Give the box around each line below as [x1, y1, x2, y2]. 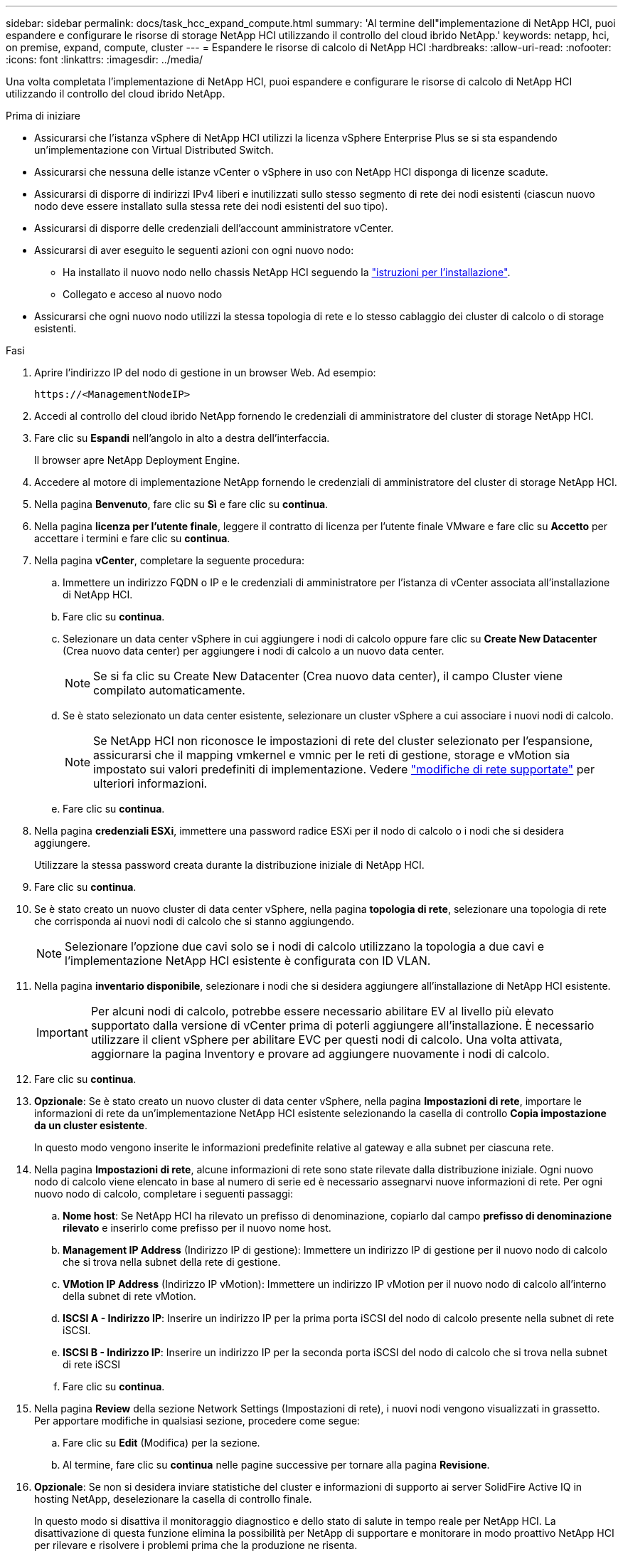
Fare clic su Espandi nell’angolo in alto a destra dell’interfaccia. [34, 432, 330, 444]
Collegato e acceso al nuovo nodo [63, 288, 223, 300]
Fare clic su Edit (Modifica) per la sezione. [63, 1437, 260, 1449]
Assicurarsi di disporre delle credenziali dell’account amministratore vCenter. [34, 222, 394, 234]
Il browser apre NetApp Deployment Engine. [34, 454, 240, 466]
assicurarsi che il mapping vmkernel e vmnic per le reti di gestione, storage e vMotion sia [93, 748, 570, 762]
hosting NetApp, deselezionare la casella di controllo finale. [34, 1493, 312, 1505]
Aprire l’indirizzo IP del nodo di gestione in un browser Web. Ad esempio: [34, 366, 376, 379]
